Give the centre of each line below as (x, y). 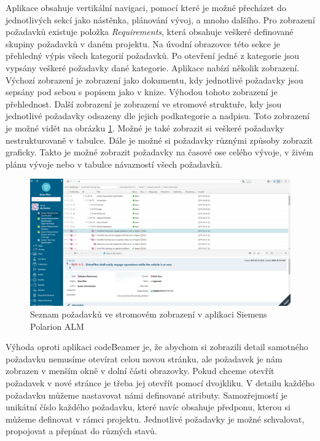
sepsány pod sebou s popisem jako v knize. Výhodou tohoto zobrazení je (142, 92)
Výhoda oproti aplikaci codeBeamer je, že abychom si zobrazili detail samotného (157, 347)
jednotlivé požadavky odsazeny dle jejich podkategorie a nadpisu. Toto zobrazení (158, 116)
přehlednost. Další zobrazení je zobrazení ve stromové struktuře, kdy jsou (144, 103)
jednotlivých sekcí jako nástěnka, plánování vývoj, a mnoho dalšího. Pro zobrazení (160, 19)
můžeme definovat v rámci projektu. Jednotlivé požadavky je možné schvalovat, (155, 419)
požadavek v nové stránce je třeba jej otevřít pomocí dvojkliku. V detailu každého (160, 383)
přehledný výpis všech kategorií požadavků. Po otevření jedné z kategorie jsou (153, 56)
